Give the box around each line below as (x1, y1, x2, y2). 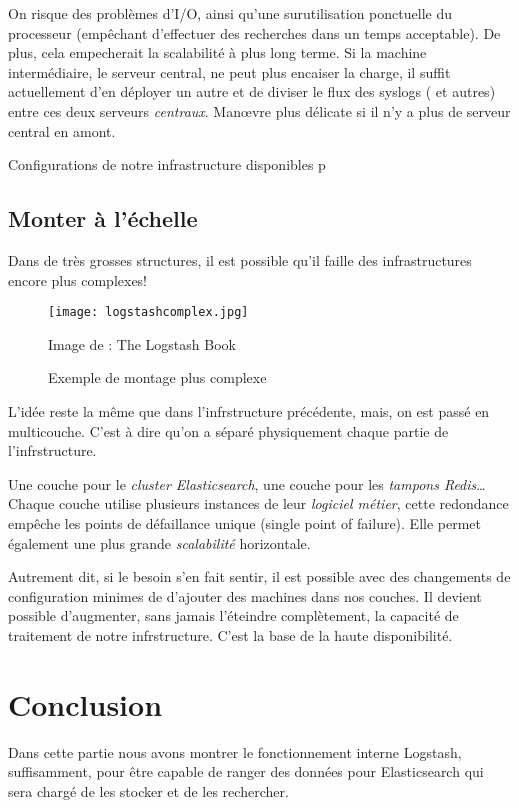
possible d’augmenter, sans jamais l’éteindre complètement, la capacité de (8, 605, 459, 626)
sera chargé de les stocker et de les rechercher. (8, 780, 289, 801)
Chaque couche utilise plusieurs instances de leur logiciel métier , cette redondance (8, 493, 509, 514)
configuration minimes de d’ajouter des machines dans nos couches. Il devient (8, 585, 482, 606)
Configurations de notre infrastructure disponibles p (8, 154, 326, 175)
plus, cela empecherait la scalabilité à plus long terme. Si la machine (8, 42, 427, 63)
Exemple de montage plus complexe (48, 367, 267, 388)
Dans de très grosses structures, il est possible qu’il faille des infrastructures (8, 249, 472, 270)
